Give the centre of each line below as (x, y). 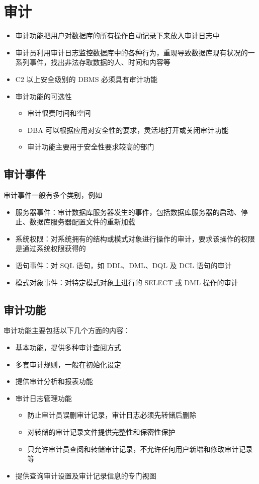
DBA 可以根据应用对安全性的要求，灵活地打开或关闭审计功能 (128, 130)
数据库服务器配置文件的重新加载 (82, 222)
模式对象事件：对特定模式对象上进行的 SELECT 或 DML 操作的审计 (127, 282)
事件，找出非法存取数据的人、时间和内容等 (100, 62)
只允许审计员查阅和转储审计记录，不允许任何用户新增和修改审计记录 (140, 449)
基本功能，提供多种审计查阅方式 (68, 347)
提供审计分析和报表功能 (54, 381)
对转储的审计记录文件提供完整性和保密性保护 (101, 432)
